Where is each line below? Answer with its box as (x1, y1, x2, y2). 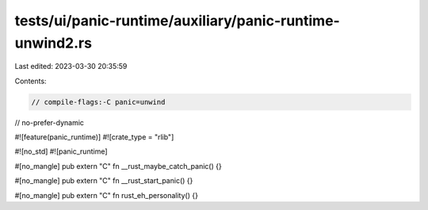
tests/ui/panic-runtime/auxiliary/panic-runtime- (14, 12, 340, 29)
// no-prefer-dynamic (14, 117, 85, 127)
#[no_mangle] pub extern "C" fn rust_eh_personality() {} (14, 190, 198, 200)
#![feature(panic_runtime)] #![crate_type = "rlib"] (14, 132, 174, 142)
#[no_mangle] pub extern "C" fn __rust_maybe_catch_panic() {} (14, 161, 222, 170)
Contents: (14, 76, 47, 86)
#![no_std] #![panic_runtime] (14, 147, 108, 156)
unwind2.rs (14, 34, 93, 52)
